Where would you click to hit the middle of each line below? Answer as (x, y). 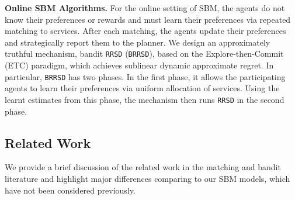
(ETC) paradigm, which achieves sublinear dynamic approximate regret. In (139, 65)
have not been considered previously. (70, 190)
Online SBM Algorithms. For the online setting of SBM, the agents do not (145, 8)
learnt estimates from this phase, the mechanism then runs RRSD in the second (145, 99)
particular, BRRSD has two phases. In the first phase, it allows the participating (145, 76)
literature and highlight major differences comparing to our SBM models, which (147, 178)
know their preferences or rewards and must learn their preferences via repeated (148, 19)
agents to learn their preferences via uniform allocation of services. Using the (142, 88)
